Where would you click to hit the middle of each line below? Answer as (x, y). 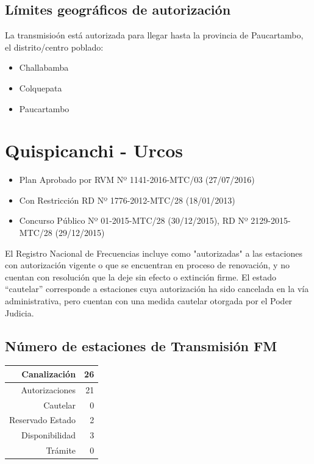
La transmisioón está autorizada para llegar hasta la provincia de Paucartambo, (154, 35)
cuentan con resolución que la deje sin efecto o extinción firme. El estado (141, 277)
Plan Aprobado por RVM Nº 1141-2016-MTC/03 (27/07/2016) (137, 180)
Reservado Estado (43, 420)
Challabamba (44, 67)
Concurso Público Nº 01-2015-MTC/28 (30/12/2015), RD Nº (134, 220)
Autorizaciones (48, 389)
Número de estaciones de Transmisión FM (141, 345)
